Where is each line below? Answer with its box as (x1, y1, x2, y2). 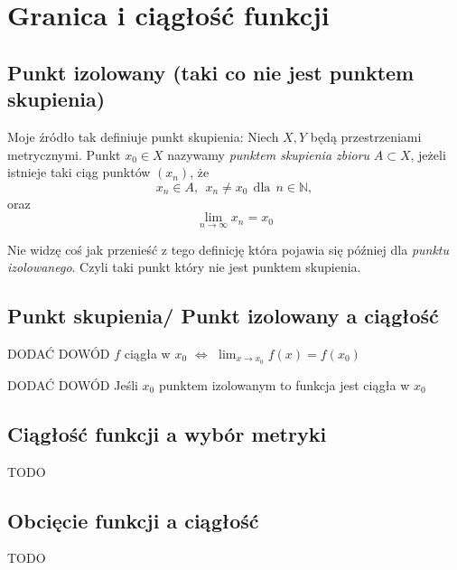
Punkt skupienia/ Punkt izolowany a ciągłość (7, 302, 439, 330)
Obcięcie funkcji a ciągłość (7, 506, 259, 534)
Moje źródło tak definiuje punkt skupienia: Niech (7, 126, 279, 145)
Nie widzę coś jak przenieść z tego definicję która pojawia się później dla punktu (7, 239, 450, 258)
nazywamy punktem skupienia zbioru (167, 145, 370, 164)
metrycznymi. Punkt (7, 145, 121, 164)
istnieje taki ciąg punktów (7, 163, 151, 182)
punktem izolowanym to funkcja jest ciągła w (158, 375, 410, 394)
